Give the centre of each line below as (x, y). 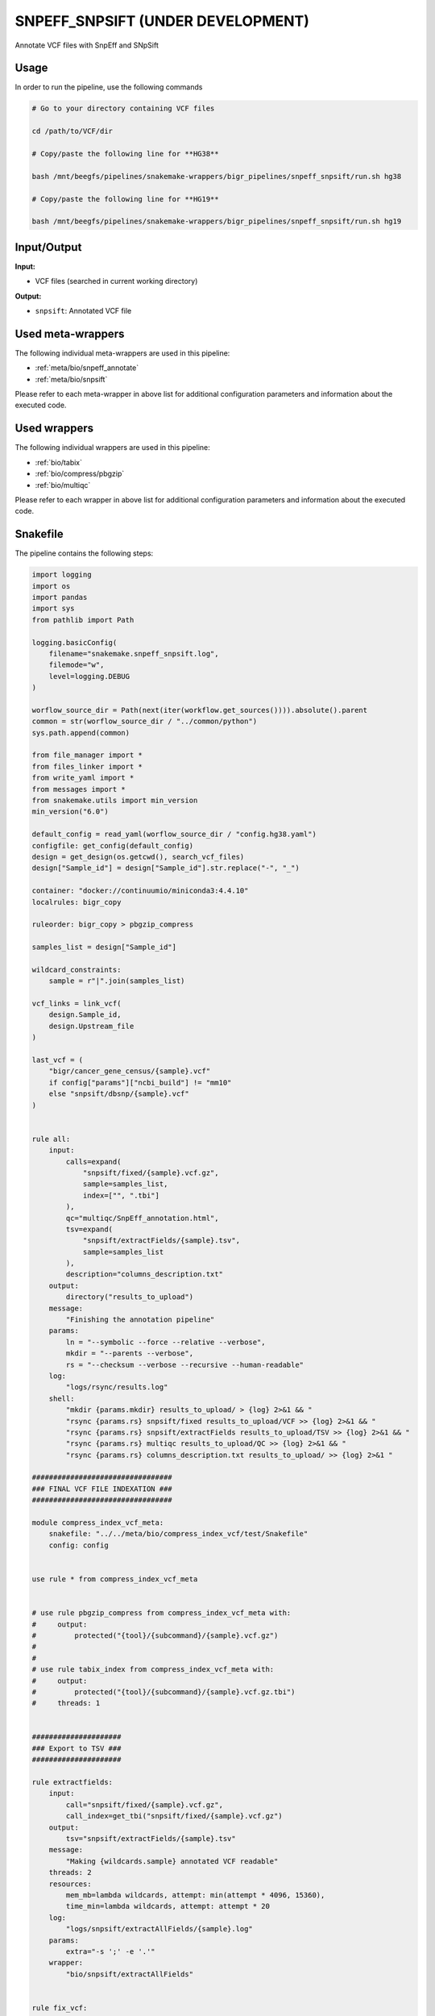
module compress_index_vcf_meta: (98, 1523)
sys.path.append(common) (81, 733)
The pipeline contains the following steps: (84, 553)
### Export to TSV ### (77, 1748)
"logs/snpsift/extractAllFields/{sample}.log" (159, 1929)
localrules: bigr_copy (77, 902)
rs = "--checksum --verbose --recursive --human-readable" (185, 1364)
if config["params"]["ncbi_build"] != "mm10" (140, 1082)
